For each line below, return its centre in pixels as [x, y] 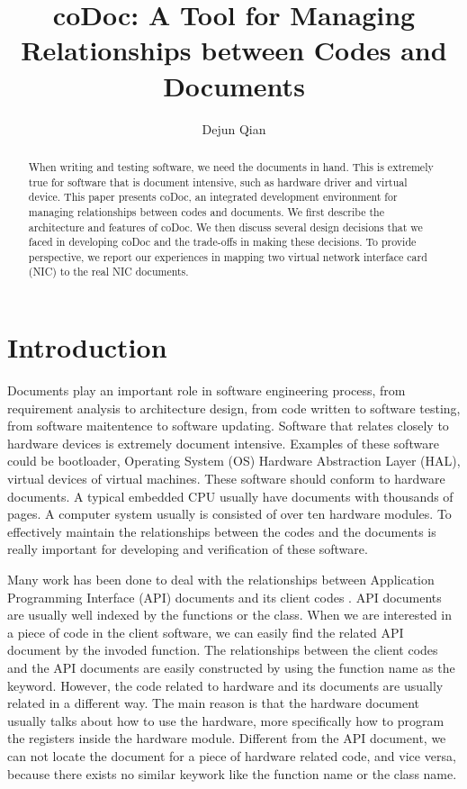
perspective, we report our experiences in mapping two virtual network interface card [228, 256]
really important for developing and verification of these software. [188, 549]
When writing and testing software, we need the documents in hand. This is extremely [231, 166]
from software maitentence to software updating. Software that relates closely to [228, 426]
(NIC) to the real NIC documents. [108, 272]
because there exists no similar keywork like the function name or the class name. [232, 773]
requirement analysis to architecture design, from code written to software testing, [234, 408]
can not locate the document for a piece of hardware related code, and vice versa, [232, 755]
